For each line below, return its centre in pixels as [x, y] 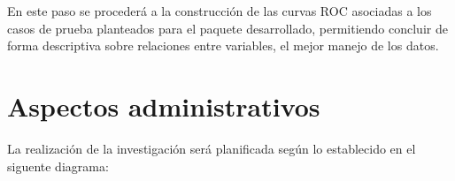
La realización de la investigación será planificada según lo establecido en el [212, 148]
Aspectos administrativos [164, 106]
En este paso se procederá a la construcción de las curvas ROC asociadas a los [220, 11]
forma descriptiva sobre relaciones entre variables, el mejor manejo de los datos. [223, 45]
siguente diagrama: [58, 166]
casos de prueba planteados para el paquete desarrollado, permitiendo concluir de [227, 28]
